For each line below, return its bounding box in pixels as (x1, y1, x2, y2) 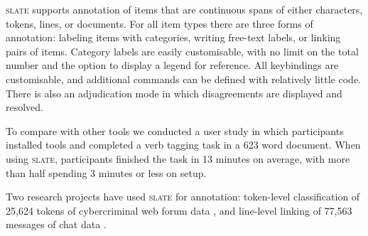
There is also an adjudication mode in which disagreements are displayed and (6, 85, 342, 100)
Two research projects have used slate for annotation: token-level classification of (6, 189, 360, 204)
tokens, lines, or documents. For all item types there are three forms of (6, 16, 313, 31)
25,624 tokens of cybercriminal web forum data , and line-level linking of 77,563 (6, 203, 352, 218)
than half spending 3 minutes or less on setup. (6, 165, 207, 180)
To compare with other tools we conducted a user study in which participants (6, 123, 344, 138)
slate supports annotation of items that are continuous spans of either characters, (6, 2, 363, 16)
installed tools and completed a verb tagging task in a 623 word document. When (6, 137, 361, 152)
